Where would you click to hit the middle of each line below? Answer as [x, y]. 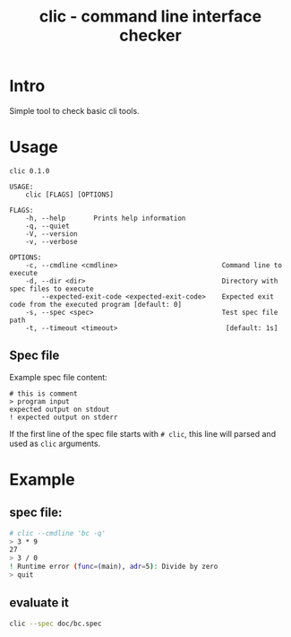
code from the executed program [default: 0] [95, 304]
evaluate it [39, 603]
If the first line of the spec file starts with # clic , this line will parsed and [142, 433]
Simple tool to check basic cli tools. [75, 110]
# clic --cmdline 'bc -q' [57, 533]
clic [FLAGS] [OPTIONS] [70, 195]
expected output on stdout [60, 409]
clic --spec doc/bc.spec [56, 624]
